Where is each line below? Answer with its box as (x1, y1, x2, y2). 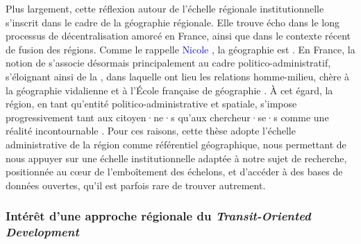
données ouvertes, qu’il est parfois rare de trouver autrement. (6, 177, 266, 192)
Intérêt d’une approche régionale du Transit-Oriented (6, 207, 311, 225)
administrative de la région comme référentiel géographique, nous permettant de (6, 137, 346, 151)
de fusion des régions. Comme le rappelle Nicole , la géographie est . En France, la (6, 42, 355, 56)
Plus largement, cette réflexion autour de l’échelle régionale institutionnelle (6, 1, 324, 15)
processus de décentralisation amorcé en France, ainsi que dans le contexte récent (6, 28, 351, 43)
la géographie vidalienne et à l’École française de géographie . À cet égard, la (6, 82, 333, 97)
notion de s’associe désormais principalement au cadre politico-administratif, (6, 55, 331, 70)
